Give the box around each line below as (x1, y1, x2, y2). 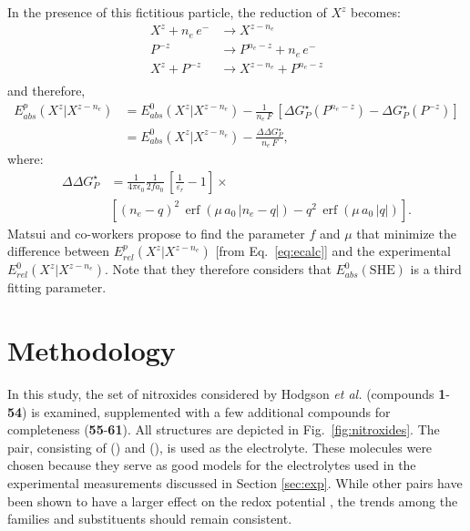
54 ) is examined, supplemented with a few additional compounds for (7, 402, 391, 421)
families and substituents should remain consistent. (7, 509, 292, 528)
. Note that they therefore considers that (105, 260, 332, 279)
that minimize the (356, 223, 456, 242)
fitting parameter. (7, 278, 107, 297)
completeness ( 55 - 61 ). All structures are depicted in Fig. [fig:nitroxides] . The (7, 420, 440, 439)
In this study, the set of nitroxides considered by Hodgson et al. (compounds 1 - (7, 384, 450, 403)
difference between (7, 241, 110, 260)
